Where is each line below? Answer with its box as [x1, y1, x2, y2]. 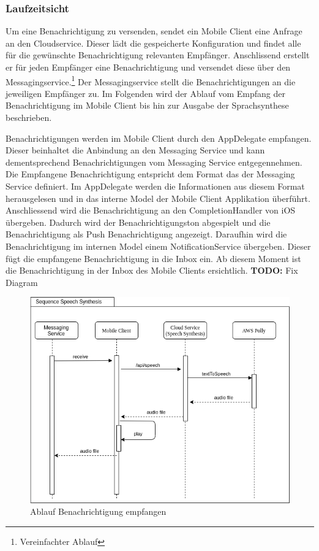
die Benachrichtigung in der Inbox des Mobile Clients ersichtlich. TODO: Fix [6, 264, 298, 277]
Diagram [6, 275, 38, 288]
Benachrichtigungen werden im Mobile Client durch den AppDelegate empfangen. [6, 131, 312, 144]
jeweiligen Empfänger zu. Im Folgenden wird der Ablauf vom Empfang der [6, 87, 285, 99]
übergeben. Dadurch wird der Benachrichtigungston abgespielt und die [6, 215, 271, 228]
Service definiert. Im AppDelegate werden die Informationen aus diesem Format [6, 180, 305, 192]
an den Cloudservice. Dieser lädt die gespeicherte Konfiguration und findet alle [6, 36, 301, 49]
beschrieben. [6, 111, 52, 124]
